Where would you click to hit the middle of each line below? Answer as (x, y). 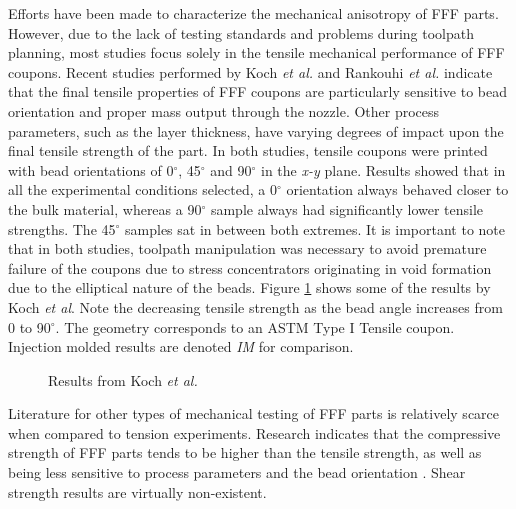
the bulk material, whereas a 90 (105, 208)
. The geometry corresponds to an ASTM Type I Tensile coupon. (255, 326)
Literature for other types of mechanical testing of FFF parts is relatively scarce (254, 413)
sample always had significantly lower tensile (347, 208)
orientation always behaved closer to (397, 189)
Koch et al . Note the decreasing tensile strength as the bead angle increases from (255, 306)
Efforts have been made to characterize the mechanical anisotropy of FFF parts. (253, 13)
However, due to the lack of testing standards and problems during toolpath (241, 32)
